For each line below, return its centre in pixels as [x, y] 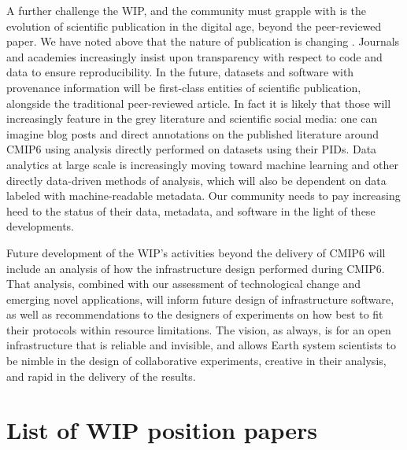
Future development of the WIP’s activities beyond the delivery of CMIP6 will [196, 252]
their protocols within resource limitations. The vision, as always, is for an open [199, 329]
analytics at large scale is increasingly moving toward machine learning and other [202, 164]
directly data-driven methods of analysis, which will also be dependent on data [196, 180]
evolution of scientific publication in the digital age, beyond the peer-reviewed [194, 26]
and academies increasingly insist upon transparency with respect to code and [194, 56]
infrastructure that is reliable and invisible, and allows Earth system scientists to [201, 345]
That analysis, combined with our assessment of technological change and [184, 284]
